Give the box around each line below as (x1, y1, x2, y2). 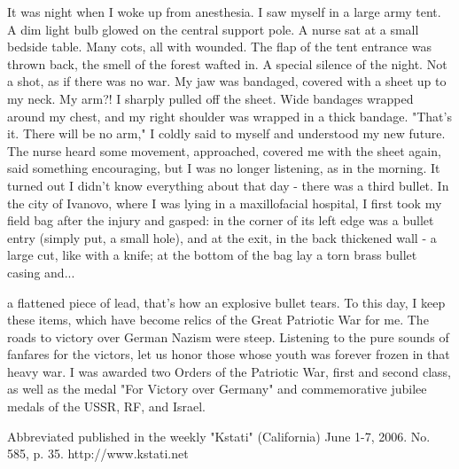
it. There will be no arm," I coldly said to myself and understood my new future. (7, 124, 446, 143)
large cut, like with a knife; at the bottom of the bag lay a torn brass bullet (7, 246, 417, 264)
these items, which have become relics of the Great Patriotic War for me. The (7, 310, 429, 329)
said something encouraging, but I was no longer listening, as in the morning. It (7, 159, 440, 177)
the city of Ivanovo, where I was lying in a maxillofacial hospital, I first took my (7, 193, 442, 212)
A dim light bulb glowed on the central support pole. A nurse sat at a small (7, 20, 419, 38)
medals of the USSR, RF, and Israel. (7, 397, 206, 416)
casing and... (7, 262, 75, 281)
